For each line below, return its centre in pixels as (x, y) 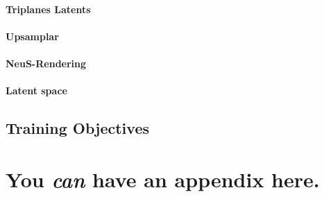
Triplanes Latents (48, 9)
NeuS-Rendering (46, 63)
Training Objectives (77, 128)
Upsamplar (32, 36)
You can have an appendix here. (163, 179)
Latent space (36, 91)
